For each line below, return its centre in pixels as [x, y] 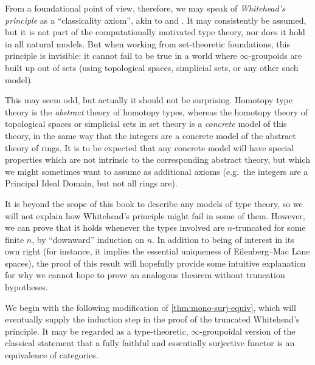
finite [15, 239]
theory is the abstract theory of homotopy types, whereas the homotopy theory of [157, 111]
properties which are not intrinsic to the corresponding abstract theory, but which [157, 159]
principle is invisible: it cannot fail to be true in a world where [121, 56]
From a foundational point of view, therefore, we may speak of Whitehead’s [145, 8]
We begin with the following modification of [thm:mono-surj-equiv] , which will [151, 307]
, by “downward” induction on [88, 239]
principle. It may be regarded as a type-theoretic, [97, 331]
